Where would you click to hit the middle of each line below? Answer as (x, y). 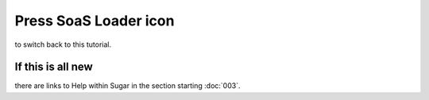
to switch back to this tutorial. (63, 44)
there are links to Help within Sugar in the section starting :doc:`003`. (128, 86)
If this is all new (54, 67)
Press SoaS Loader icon (95, 21)
